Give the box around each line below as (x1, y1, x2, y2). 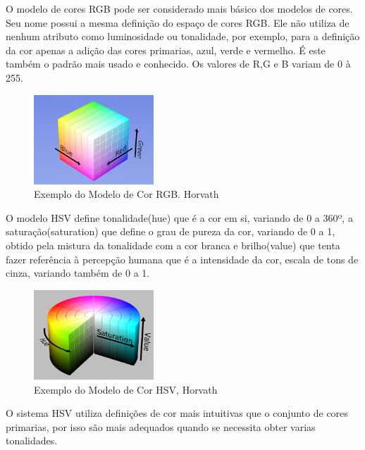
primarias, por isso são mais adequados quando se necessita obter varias (6, 419, 316, 434)
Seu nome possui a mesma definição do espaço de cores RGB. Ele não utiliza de (6, 15, 349, 30)
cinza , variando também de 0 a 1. (6, 265, 150, 280)
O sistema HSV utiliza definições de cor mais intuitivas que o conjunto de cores (6, 406, 348, 420)
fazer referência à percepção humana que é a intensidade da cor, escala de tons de (6, 251, 359, 266)
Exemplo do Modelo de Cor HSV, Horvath (34, 382, 218, 396)
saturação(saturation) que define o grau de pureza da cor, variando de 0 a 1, (6, 224, 335, 239)
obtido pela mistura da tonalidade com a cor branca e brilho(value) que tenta (6, 238, 340, 253)
